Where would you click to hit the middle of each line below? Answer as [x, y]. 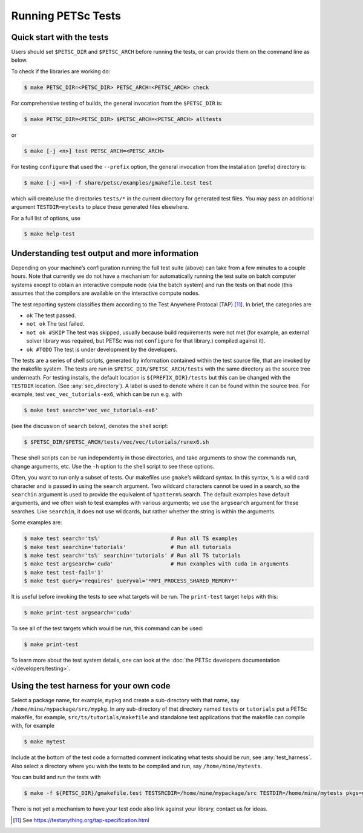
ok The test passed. [51, 315]
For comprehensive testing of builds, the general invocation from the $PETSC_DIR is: [117, 103]
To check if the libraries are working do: [61, 71]
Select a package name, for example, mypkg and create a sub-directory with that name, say [126, 700]
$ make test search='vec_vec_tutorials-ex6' [91, 410]
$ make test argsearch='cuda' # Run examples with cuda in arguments [156, 564]
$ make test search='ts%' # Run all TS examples [131, 538]
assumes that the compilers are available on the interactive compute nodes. [106, 293]
